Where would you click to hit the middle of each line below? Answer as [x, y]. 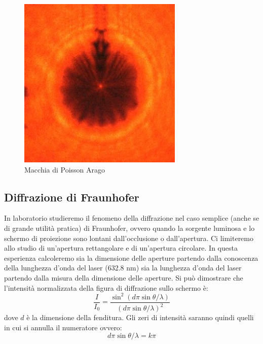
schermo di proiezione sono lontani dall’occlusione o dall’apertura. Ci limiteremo [129, 238]
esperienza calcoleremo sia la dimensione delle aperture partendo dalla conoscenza [131, 257]
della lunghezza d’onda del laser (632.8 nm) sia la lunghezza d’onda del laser [123, 268]
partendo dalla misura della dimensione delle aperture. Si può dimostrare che [124, 278]
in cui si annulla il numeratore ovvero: [63, 327]
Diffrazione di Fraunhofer [72, 197]
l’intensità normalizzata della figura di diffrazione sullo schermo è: [106, 287]
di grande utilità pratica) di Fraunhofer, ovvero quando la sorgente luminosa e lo [129, 228]
